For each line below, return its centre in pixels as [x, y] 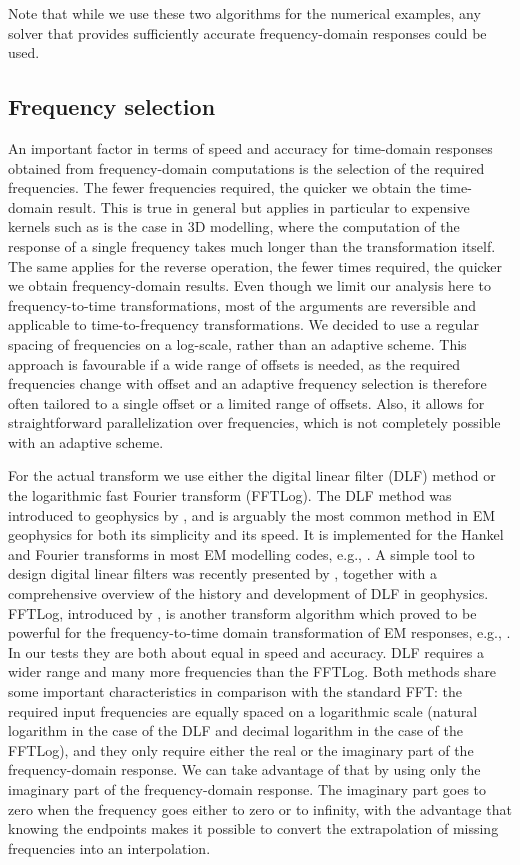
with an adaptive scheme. [86, 441]
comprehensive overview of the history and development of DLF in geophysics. [248, 593]
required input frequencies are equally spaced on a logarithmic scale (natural [243, 710]
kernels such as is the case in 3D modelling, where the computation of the [234, 226]
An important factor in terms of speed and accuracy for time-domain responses [250, 147]
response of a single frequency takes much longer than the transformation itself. [252, 245]
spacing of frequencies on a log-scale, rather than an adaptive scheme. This [237, 343]
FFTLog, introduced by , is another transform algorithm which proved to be [242, 612]
